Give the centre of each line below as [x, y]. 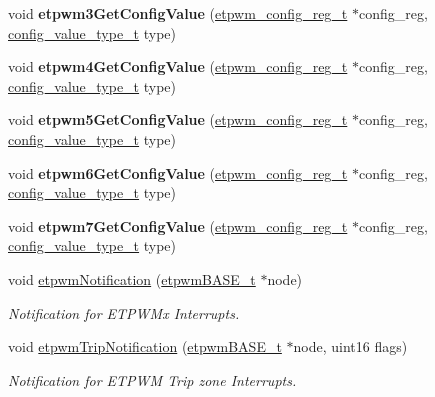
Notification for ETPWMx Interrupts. [124, 312]
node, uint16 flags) [350, 346]
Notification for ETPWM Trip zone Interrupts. [152, 379]
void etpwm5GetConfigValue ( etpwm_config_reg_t [178, 119]
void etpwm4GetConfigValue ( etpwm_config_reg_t [178, 66]
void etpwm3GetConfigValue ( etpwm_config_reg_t [178, 13]
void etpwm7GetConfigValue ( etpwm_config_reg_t [178, 225]
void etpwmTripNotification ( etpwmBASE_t [145, 346]
